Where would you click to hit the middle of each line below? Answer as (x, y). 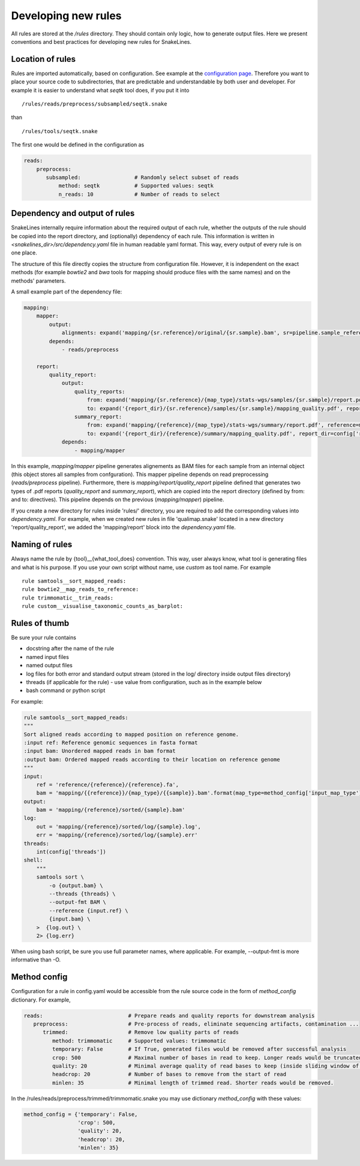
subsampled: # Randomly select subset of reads (142, 177)
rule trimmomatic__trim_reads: (68, 598)
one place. (24, 253)
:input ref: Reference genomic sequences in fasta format (111, 742)
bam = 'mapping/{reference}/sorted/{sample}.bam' (111, 810)
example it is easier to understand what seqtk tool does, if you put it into (100, 90)
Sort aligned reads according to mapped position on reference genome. (131, 734)
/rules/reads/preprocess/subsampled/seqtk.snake (94, 104)
